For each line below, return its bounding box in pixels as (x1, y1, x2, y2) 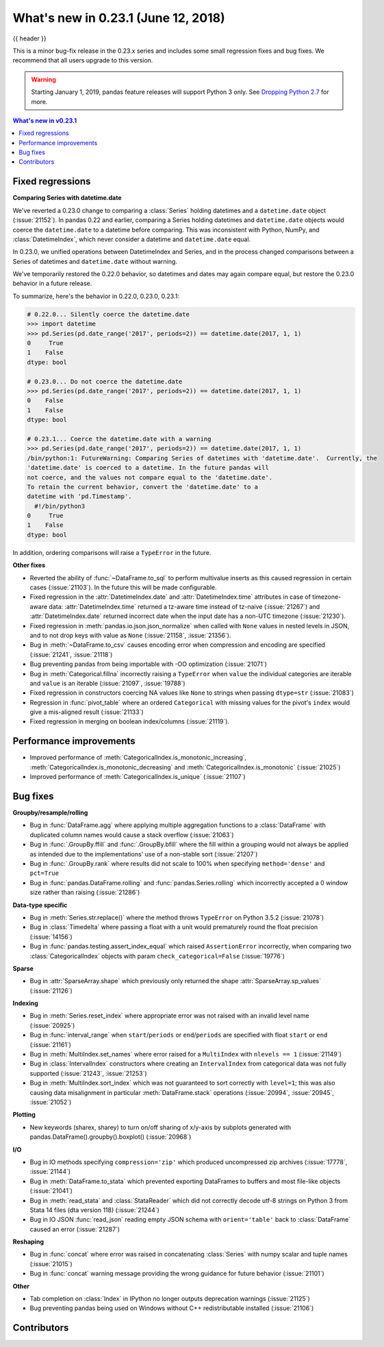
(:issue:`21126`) (29, 987, 73, 995)
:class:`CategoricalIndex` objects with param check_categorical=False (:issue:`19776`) (29, 952, 285, 960)
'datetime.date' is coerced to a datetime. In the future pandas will (27, 464, 270, 472)
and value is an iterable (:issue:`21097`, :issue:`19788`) (29, 679, 185, 687)
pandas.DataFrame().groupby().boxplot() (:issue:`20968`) (29, 1133, 192, 1141)
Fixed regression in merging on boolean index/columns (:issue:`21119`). (29, 717, 229, 726)
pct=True (29, 869, 60, 877)
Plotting (12, 1111, 36, 1119)
